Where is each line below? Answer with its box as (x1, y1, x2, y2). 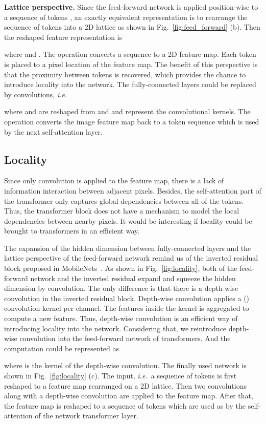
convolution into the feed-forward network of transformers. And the (19, 333, 231, 344)
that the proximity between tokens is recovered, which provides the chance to (4, 69, 246, 79)
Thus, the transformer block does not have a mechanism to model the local (4, 205, 239, 216)
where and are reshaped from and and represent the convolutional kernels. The (4, 106, 251, 117)
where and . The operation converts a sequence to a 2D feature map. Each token (4, 49, 256, 59)
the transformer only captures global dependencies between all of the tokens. (4, 195, 244, 206)
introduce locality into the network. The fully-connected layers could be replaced (4, 79, 256, 90)
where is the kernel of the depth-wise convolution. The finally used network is (4, 360, 247, 371)
